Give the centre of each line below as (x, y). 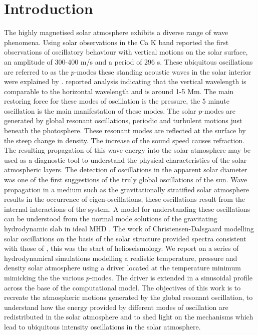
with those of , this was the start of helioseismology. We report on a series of (121, 248)
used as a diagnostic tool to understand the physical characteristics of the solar (125, 159)
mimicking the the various (44, 277)
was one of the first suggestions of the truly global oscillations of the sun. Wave (126, 180)
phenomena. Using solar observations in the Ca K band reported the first (116, 42)
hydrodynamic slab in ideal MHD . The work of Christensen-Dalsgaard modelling (129, 228)
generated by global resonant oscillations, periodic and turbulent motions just (123, 120)
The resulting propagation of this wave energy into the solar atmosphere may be (127, 150)
